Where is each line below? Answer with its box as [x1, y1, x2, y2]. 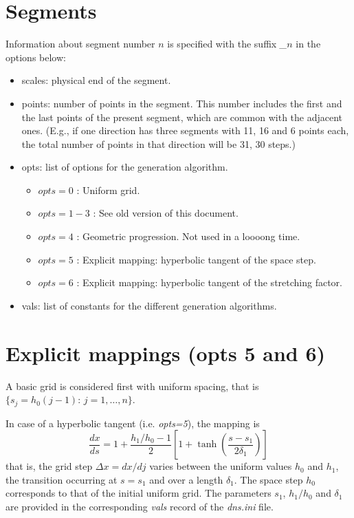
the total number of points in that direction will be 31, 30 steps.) [21, 136, 296, 151]
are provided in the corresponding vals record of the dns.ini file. [5, 499, 274, 513]
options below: [5, 50, 66, 64]
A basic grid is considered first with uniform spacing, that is [5, 378, 259, 393]
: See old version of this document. [93, 206, 239, 220]
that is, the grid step [5, 459, 93, 473]
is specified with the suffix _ [167, 36, 287, 51]
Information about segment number [5, 36, 155, 51]
